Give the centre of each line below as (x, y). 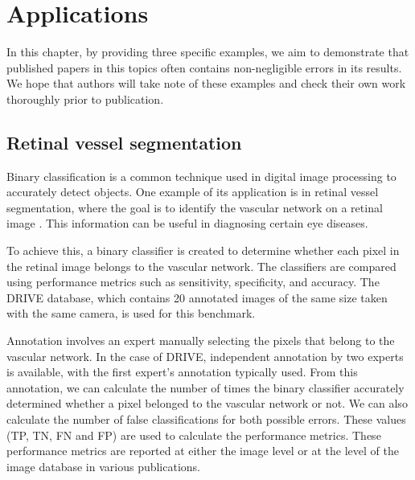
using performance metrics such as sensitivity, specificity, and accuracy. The (193, 282)
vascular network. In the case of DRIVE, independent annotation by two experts (205, 356)
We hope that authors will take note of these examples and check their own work (206, 83)
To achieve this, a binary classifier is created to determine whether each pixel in (203, 250)
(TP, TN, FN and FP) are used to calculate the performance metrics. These (194, 435)
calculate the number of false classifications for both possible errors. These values (206, 419)
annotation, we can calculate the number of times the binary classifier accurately (205, 387)
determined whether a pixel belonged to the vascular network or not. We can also (207, 403)
